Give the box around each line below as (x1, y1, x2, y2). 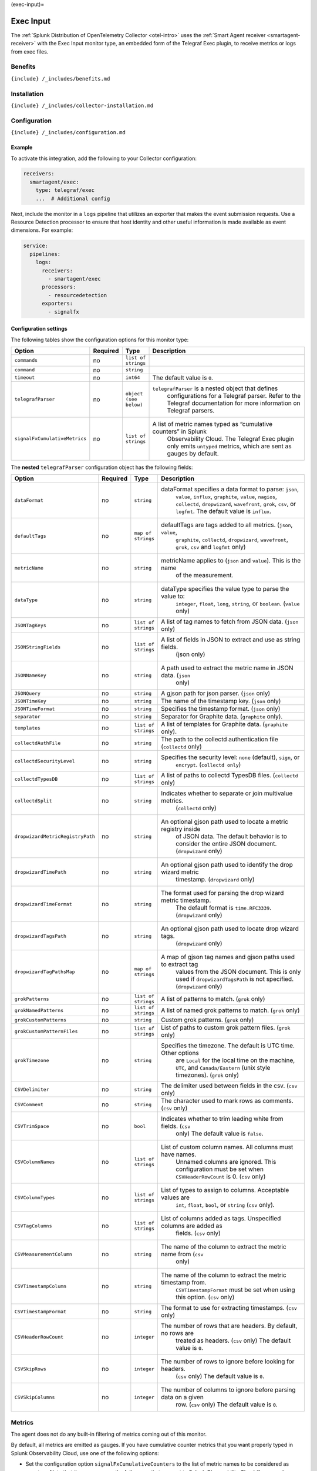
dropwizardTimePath (14, 868, 67, 875)
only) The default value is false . (176, 1130, 264, 1138)
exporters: (42, 300, 73, 307)
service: (23, 242, 49, 249)
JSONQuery (14, 690, 41, 697)
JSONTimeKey (14, 698, 46, 704)
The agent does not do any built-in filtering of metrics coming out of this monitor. (11, 1430, 207, 1438)
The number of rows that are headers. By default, (161, 1322, 298, 1330)
